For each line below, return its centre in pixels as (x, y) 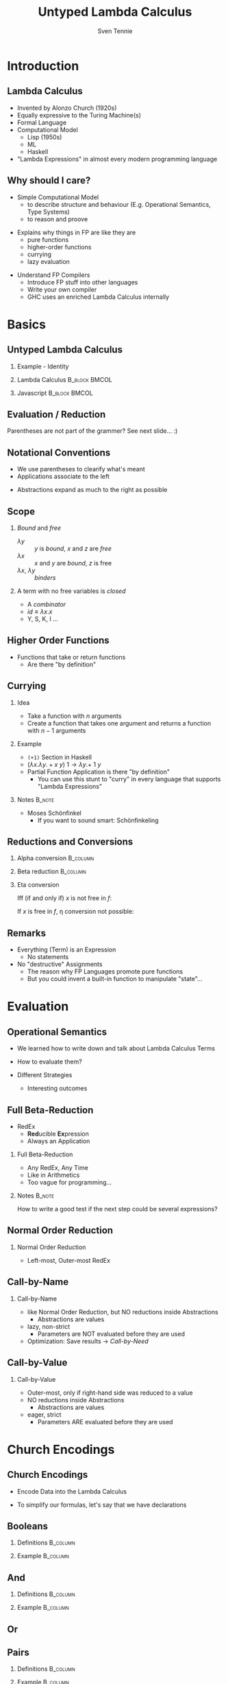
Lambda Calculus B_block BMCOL (65, 379)
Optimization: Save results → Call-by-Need (88, 1341)
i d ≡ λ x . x (40, 611)
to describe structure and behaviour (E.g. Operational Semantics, (119, 204)
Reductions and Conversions (70, 842)
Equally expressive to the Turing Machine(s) (79, 115)
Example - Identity (43, 366)
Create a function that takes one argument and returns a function (119, 723)
